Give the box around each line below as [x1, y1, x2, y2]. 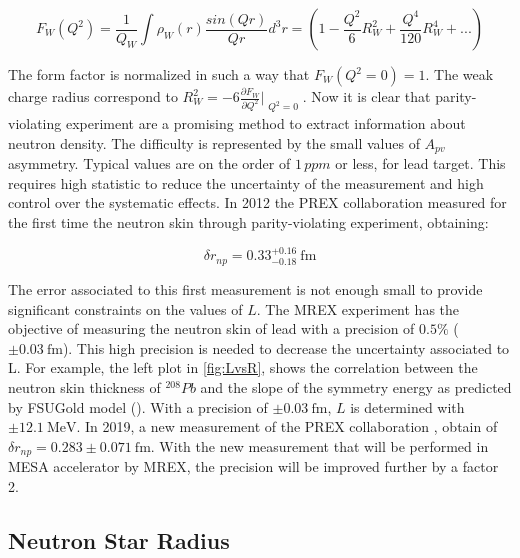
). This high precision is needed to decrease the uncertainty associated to [62, 337, 510, 358]
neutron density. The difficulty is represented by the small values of [8, 132, 420, 153]
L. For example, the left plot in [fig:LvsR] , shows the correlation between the [8, 357, 478, 378]
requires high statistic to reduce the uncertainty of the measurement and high [8, 172, 484, 193]
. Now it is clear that [302, 86, 431, 106]
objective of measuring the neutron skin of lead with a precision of [8, 318, 415, 339]
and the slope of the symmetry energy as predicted [200, 376, 512, 397]
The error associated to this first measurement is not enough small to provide [8, 278, 483, 299]
